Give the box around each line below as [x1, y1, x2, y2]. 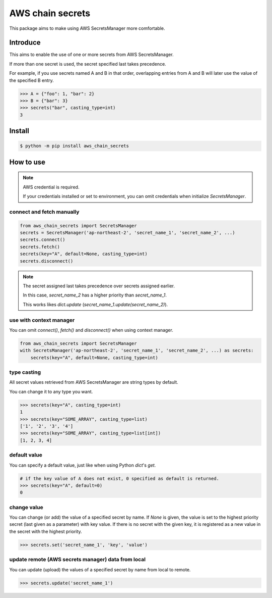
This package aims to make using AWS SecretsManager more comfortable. [9, 25, 166, 31]
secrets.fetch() [20, 244, 60, 250]
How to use [9, 158, 45, 166]
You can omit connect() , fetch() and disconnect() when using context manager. [9, 327, 173, 333]
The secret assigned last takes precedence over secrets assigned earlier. [23, 283, 175, 289]
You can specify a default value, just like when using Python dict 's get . [9, 462, 156, 468]
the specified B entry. [9, 77, 54, 83]
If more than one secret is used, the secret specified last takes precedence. [9, 61, 166, 67]
